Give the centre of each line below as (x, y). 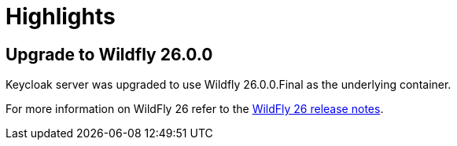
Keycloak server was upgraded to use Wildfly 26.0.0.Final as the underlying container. (228, 85)
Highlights (61, 16)
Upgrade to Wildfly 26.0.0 (109, 54)
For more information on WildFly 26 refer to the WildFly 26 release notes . (195, 109)
